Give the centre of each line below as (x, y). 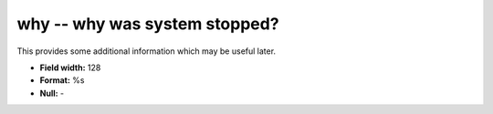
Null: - (52, 93)
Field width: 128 (70, 67)
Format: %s (62, 80)
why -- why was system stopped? (148, 24)
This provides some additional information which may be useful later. (147, 51)
